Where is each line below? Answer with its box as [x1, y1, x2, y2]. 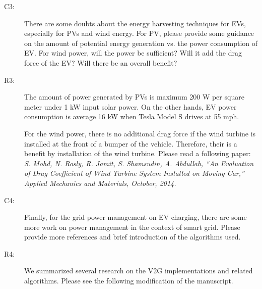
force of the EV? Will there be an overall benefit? [24, 57, 177, 68]
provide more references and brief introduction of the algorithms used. [24, 231, 241, 242]
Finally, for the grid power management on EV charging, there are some [24, 212, 247, 222]
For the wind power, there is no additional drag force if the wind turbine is [24, 128, 256, 138]
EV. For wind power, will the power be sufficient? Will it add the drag [24, 47, 242, 58]
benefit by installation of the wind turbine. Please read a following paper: [24, 148, 251, 159]
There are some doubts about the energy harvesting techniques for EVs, [24, 18, 246, 28]
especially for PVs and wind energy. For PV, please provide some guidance [24, 28, 254, 38]
